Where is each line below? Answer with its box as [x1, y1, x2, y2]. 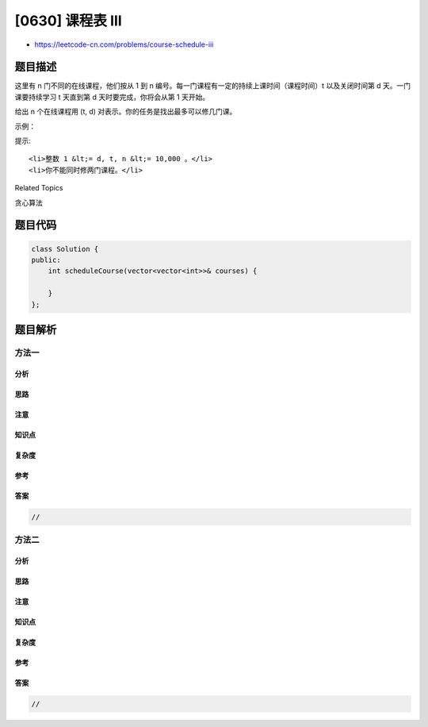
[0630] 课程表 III [14, 12, 122, 29]
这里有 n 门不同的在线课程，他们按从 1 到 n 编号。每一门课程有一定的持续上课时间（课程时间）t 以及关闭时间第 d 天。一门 [14, 81, 411, 90]
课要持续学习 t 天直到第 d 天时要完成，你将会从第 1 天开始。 [14, 92, 210, 102]
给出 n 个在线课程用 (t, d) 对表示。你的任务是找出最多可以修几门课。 [14, 107, 237, 117]
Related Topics [14, 183, 63, 193]
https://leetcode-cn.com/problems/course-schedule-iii [34, 40, 214, 49]
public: [31, 255, 61, 264]
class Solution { [31, 244, 99, 253]
